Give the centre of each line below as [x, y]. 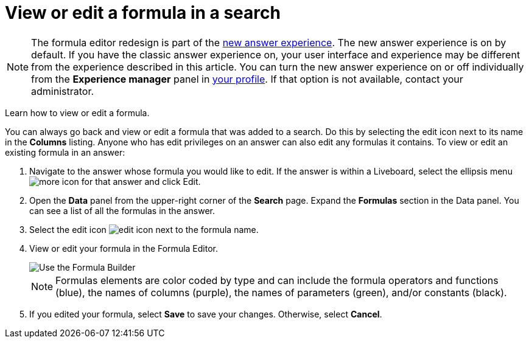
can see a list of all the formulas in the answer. [122, 210]
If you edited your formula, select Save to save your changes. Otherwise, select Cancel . [206, 314]
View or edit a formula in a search [143, 13]
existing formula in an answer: [65, 152]
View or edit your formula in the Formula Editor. [124, 248]
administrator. [63, 91]
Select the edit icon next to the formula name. [144, 229]
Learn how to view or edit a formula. [77, 113]
